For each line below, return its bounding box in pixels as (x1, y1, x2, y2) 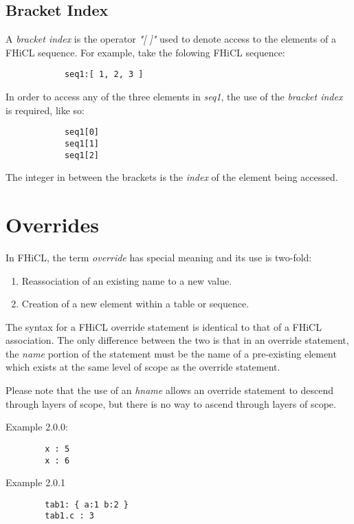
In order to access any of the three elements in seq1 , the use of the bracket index (5, 89, 343, 104)
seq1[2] (64, 150, 100, 160)
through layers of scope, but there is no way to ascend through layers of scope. (5, 396, 336, 411)
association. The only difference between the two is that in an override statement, (5, 333, 349, 347)
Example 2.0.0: (5, 419, 68, 434)
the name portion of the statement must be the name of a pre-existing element (5, 346, 337, 360)
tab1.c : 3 (45, 511, 94, 521)
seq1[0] (64, 127, 100, 138)
